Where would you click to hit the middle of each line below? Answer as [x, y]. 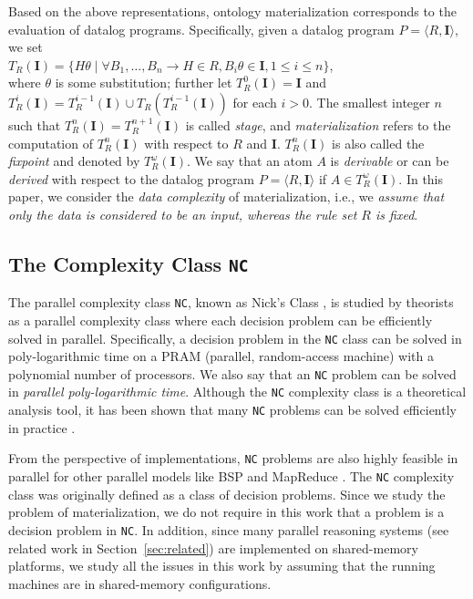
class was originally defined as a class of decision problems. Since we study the [227, 494]
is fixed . [397, 214]
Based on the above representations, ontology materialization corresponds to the [232, 11]
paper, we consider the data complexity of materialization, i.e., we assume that [226, 196]
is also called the [378, 143]
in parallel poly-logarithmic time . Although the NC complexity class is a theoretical [237, 392]
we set [26, 47]
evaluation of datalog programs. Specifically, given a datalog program [201, 29]
